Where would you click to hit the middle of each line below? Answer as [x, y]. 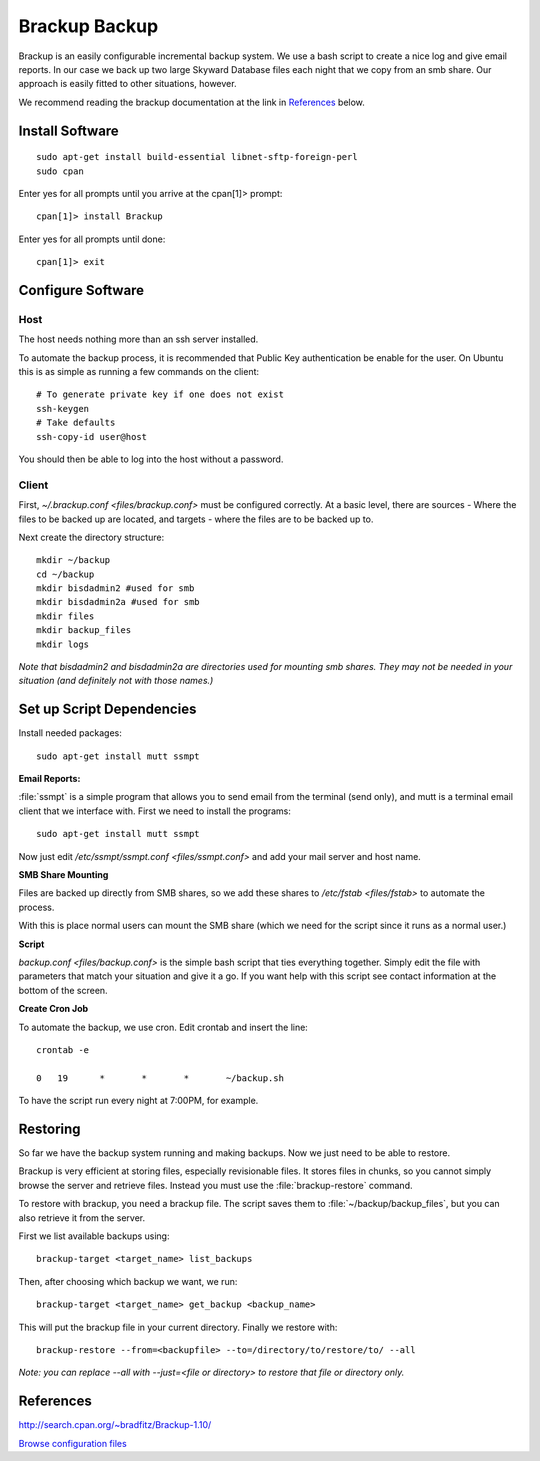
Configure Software [81, 290]
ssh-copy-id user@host [92, 436]
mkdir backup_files [84, 630]
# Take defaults [76, 423]
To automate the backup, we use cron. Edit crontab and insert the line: [163, 1027]
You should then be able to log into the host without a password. [151, 459]
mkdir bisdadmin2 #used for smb [115, 588]
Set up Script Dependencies [107, 709]
